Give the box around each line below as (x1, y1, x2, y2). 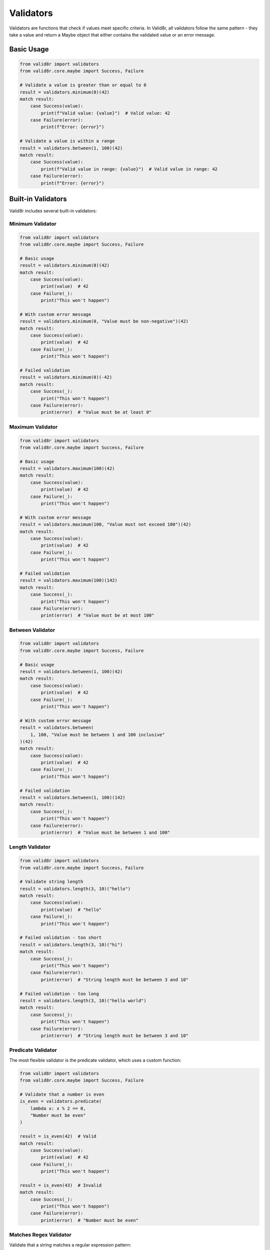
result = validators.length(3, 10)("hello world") (19, 997, 147, 1003)
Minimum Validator (9, 220, 57, 227)
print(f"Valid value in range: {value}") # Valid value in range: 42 (40, 166, 217, 172)
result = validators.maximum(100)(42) (19, 465, 115, 471)
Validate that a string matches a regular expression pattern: (9, 1241, 131, 1247)
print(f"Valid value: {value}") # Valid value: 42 (40, 110, 170, 116)
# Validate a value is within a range (19, 138, 115, 144)
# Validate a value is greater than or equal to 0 (19, 82, 147, 88)
